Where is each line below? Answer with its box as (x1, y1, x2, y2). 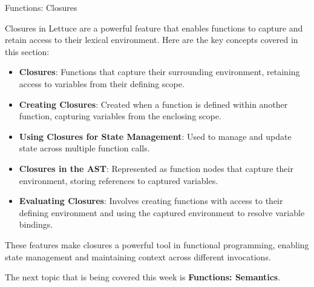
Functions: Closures (5, 1, 77, 13)
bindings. (19, 218, 53, 231)
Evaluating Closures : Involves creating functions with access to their (19, 194, 283, 207)
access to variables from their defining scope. (19, 77, 185, 90)
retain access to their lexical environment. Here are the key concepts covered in (5, 33, 298, 46)
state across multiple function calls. (19, 142, 150, 154)
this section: (5, 45, 50, 58)
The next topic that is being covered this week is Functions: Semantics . (5, 271, 281, 283)
